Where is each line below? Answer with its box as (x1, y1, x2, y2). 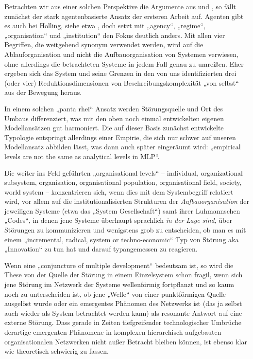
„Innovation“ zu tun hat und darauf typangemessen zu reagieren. (4, 244, 198, 254)
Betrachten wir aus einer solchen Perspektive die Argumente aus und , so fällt (4, 1, 236, 11)
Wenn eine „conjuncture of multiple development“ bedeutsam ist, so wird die (4, 260, 234, 270)
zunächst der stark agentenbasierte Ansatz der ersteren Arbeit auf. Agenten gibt (4, 11, 244, 21)
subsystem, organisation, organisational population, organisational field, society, (4, 177, 242, 187)
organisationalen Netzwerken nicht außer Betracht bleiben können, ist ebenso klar (4, 336, 247, 346)
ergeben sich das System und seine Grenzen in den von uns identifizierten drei (4, 68, 236, 78)
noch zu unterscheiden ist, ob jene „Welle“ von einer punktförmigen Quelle (4, 288, 226, 299)
